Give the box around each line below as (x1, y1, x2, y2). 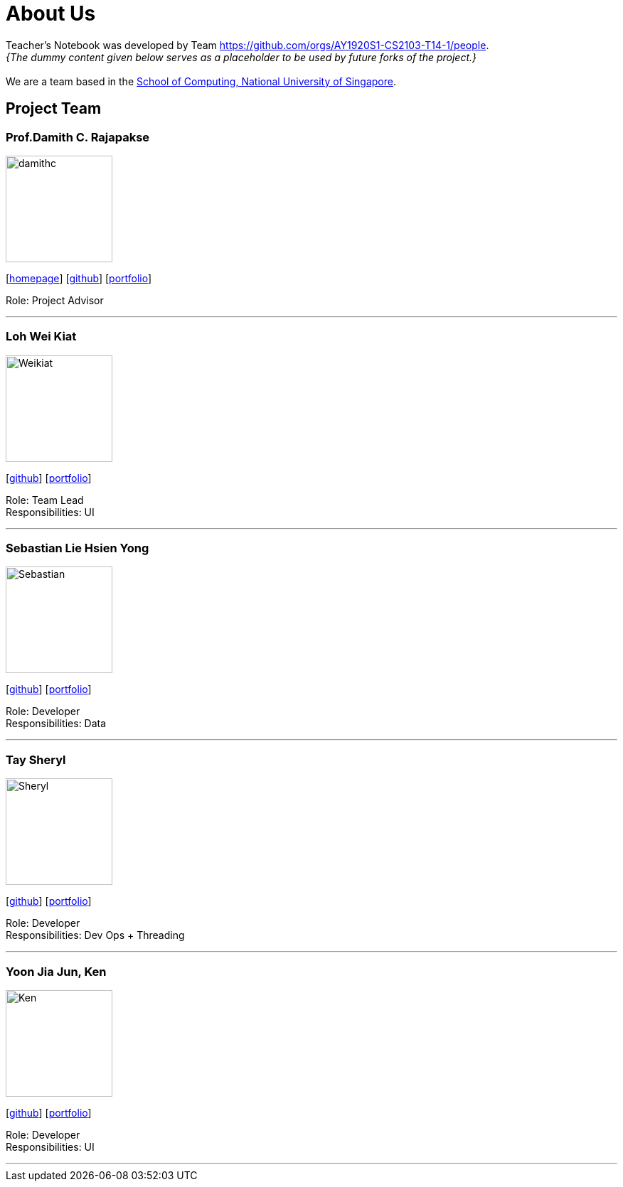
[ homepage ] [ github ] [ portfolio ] (6, 272, 152, 284)
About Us (6, 1, 96, 26)
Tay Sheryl (6, 752, 66, 767)
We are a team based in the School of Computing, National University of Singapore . (6, 75, 397, 87)
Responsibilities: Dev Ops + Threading (6, 929, 185, 942)
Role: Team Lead (6, 493, 84, 506)
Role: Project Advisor (6, 294, 104, 306)
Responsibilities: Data (6, 717, 107, 730)
